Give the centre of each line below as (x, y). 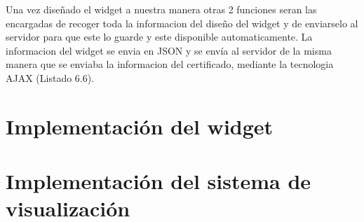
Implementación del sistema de (159, 181)
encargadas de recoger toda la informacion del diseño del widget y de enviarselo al (182, 23)
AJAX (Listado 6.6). (50, 77)
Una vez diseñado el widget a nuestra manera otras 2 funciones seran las (161, 9)
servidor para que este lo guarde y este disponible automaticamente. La (159, 37)
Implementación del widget (140, 126)
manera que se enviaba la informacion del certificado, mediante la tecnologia (170, 64)
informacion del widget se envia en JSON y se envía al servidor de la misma (169, 50)
